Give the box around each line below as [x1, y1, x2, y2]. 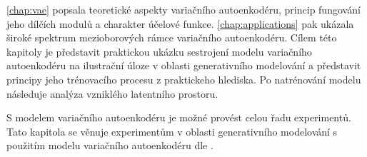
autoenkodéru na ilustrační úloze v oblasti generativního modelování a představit [6, 58, 361, 73]
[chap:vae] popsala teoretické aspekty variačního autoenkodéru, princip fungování [6, 2, 361, 16]
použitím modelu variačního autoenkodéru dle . [6, 138, 213, 153]
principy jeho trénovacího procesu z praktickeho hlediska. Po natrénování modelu [6, 71, 361, 86]
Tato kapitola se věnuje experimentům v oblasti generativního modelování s [6, 123, 338, 138]
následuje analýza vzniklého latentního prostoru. [6, 86, 218, 101]
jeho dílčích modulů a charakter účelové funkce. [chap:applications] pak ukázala [6, 16, 354, 31]
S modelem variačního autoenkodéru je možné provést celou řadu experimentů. [6, 110, 351, 125]
